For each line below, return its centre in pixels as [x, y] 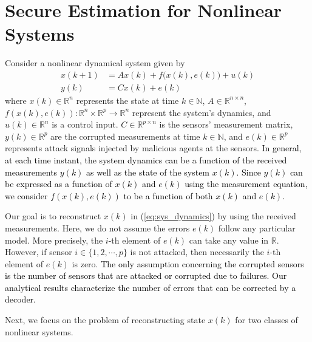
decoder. [20, 299]
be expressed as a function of [59, 184]
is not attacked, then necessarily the [197, 252]
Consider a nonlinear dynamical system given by [95, 63]
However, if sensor [39, 252]
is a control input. [85, 124]
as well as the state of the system [148, 172]
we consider [26, 195]
